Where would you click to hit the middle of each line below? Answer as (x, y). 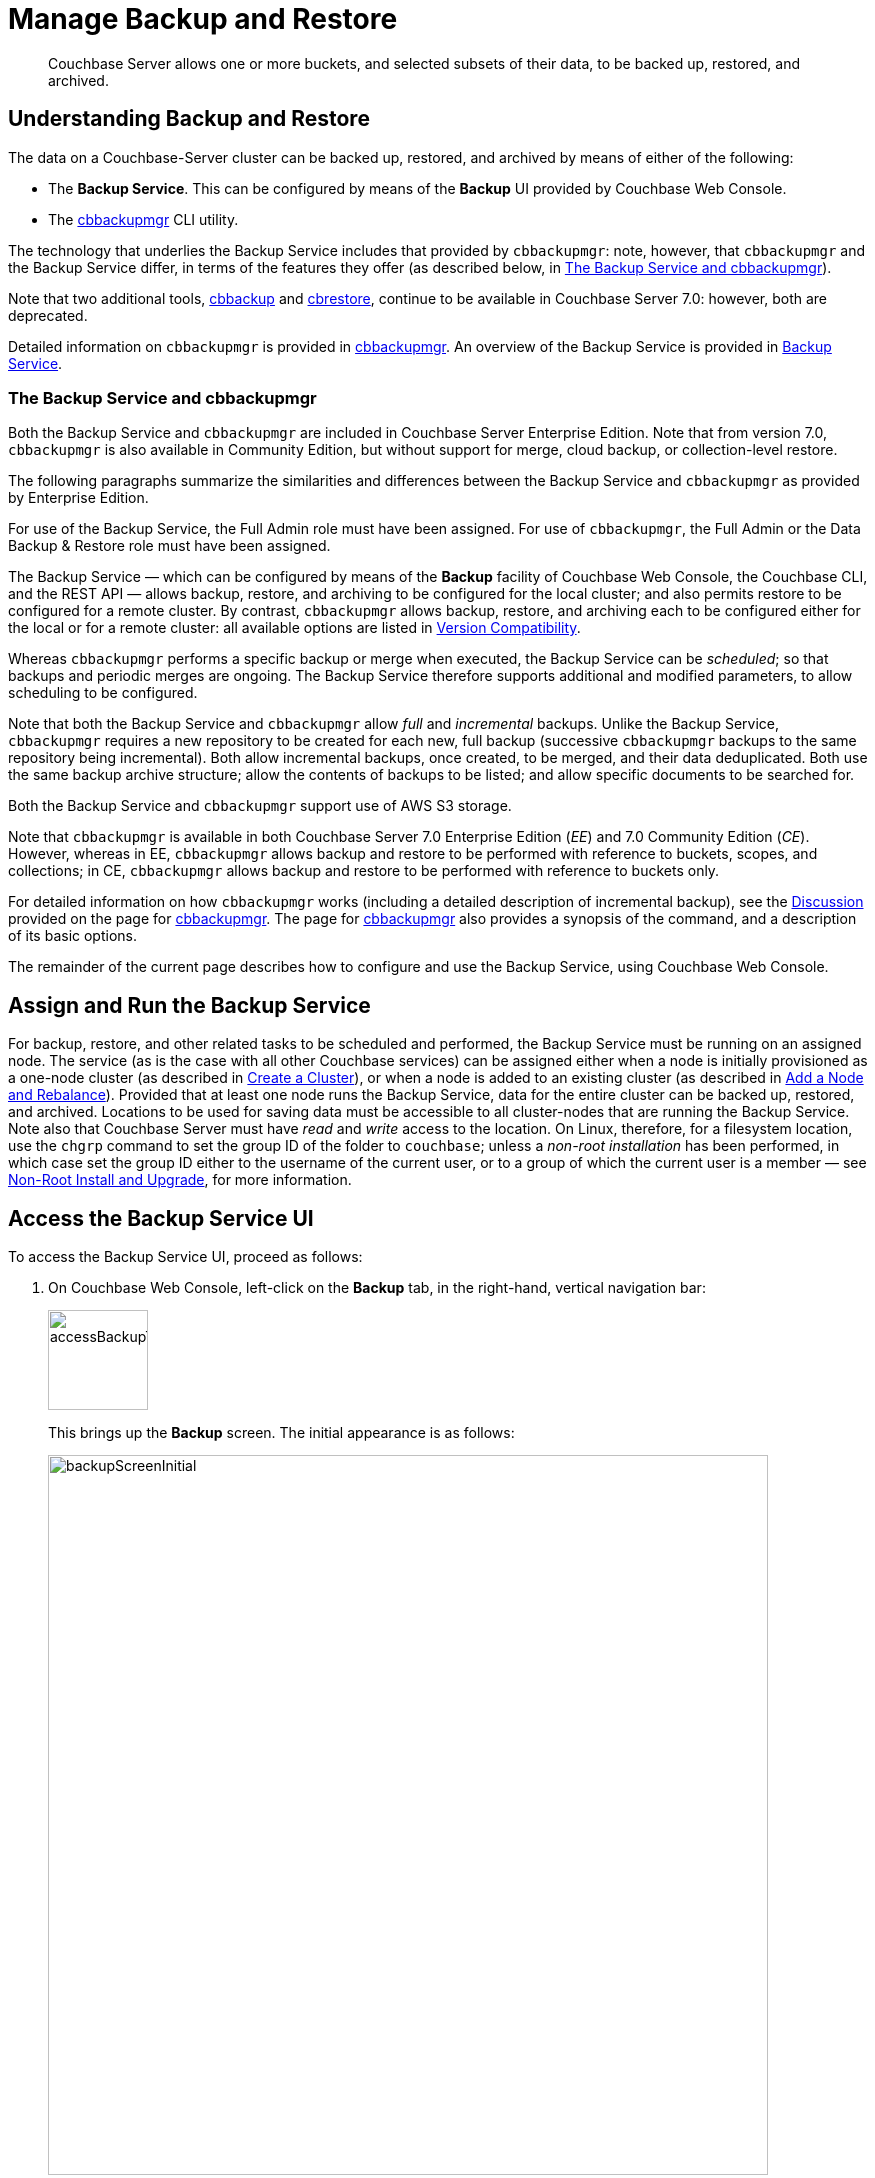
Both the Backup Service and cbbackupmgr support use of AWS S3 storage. (260, 806)
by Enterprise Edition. (78, 498)
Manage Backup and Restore (203, 19)
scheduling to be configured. (103, 693)
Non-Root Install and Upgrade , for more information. (180, 1180)
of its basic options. (72, 936)
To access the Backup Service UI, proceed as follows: (185, 1257)
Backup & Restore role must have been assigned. (169, 546)
